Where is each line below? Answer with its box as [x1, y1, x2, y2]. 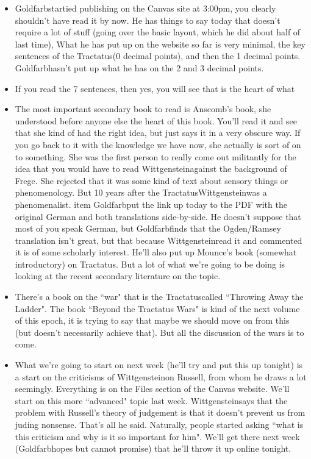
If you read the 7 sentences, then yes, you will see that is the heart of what [15, 82, 295, 94]
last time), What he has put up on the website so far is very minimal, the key [15, 37, 306, 50]
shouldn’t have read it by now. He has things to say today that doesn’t [15, 13, 281, 26]
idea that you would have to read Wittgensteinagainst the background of [15, 162, 287, 175]
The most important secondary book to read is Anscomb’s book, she [15, 102, 271, 115]
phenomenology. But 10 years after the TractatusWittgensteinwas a [15, 186, 267, 199]
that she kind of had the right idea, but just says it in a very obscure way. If [15, 126, 301, 139]
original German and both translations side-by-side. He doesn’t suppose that [15, 210, 301, 222]
